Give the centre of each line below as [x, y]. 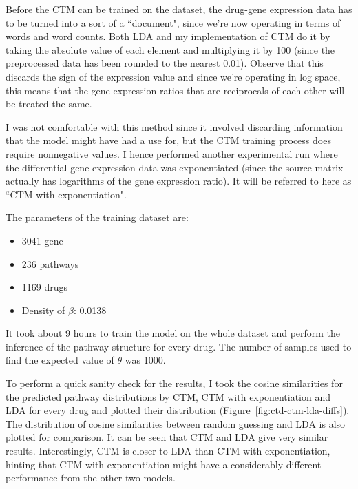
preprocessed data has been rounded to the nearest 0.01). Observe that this [165, 63]
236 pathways [50, 263]
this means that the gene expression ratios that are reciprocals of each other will [175, 90]
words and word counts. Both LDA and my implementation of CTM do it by [168, 36]
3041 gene [42, 240]
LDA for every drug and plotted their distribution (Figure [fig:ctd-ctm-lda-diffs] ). [178, 410]
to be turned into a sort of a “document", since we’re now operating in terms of [173, 22]
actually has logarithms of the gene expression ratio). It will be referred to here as [179, 181]
